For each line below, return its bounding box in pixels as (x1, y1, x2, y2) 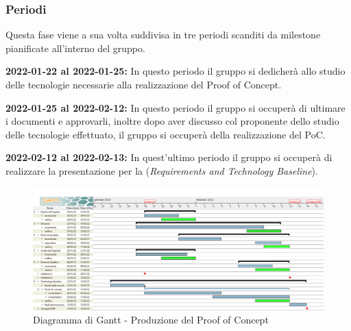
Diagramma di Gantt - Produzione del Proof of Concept (33, 312, 269, 327)
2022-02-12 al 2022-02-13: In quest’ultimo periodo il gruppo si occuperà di (5, 150, 332, 164)
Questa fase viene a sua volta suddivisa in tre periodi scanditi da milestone (5, 27, 321, 42)
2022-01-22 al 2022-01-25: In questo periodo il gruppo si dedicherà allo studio (5, 64, 346, 78)
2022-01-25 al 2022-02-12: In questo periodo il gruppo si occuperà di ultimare (5, 100, 346, 114)
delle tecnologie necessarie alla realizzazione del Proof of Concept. (5, 77, 282, 91)
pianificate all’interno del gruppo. (5, 40, 145, 55)
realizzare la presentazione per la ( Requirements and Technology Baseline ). (5, 163, 318, 177)
